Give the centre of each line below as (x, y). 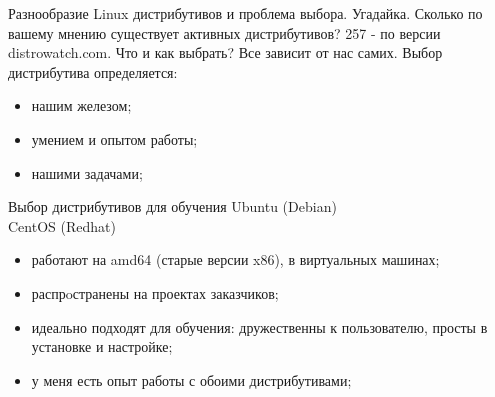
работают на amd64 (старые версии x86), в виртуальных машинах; (235, 259)
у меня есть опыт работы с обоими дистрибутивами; (191, 379)
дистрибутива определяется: (93, 71)
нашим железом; (81, 105)
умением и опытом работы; (114, 138)
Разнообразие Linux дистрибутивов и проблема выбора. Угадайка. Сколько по (245, 13)
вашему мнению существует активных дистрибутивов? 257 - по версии (224, 32)
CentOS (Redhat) (62, 225)
